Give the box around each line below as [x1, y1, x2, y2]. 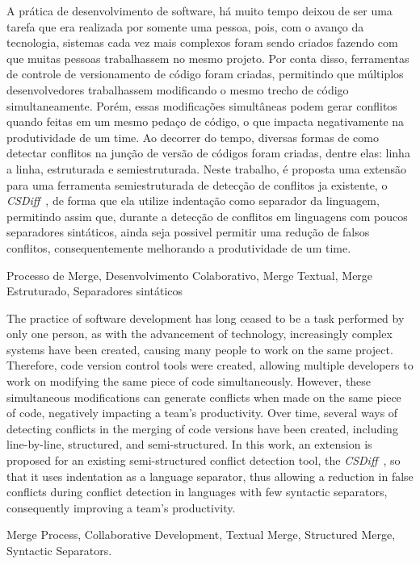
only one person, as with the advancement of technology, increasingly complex [6, 325, 393, 342]
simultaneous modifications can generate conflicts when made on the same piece [6, 388, 401, 405]
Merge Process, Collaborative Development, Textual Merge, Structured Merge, [6, 526, 396, 543]
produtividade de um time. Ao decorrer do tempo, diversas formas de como [6, 128, 379, 145]
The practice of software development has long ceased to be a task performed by [6, 309, 405, 326]
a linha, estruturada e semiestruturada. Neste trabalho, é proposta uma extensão [6, 160, 406, 177]
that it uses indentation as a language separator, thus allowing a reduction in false [6, 467, 414, 484]
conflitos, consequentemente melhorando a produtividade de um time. [6, 239, 351, 256]
